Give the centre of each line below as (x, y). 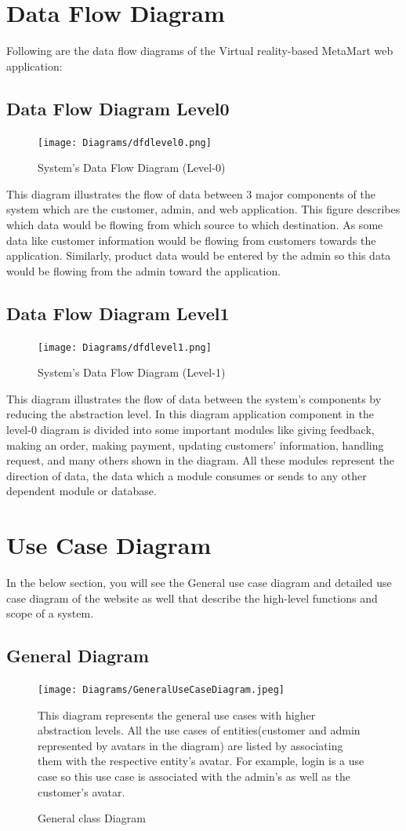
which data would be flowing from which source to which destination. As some (195, 224)
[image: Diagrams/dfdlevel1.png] (125, 347)
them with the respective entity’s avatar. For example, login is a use (201, 761)
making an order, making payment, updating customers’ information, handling (195, 445)
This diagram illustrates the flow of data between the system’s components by (194, 398)
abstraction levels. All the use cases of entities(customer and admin (199, 730)
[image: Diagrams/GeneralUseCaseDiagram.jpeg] (161, 690)
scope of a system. (50, 613)
